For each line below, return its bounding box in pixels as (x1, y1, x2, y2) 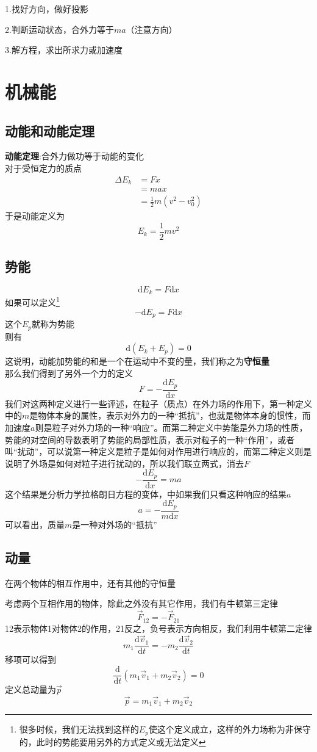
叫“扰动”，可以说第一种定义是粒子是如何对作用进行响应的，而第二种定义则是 (5, 445, 312, 458)
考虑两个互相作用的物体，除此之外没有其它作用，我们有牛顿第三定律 (5, 597, 278, 610)
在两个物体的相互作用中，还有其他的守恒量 (5, 576, 176, 589)
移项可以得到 (5, 653, 56, 666)
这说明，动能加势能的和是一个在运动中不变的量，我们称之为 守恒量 (5, 355, 269, 367)
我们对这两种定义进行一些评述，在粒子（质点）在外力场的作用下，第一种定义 (5, 397, 312, 410)
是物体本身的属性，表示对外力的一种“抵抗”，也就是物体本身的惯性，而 (29, 409, 311, 422)
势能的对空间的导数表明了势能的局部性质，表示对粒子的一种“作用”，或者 (5, 433, 295, 446)
